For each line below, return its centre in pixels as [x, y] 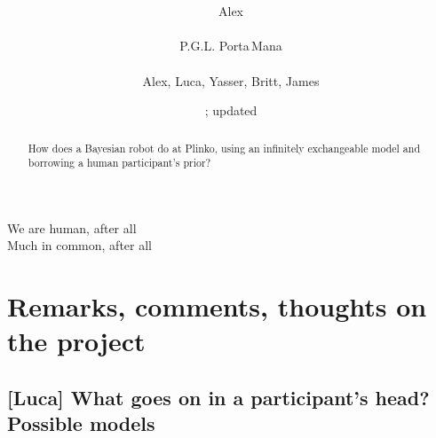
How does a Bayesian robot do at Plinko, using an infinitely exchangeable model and [224, 148]
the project [76, 341]
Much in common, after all [79, 245]
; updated [231, 110]
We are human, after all [72, 227]
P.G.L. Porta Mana [231, 46]
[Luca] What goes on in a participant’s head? [218, 397]
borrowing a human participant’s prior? [119, 163]
